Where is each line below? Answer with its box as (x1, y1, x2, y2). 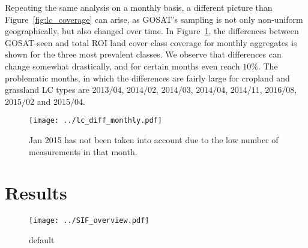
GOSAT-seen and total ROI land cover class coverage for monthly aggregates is (5, 36, 297, 49)
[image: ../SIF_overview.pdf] (29, 216, 149, 225)
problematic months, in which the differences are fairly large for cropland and (5, 71, 290, 84)
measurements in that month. (29, 145, 137, 158)
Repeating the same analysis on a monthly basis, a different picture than (5, 1, 273, 13)
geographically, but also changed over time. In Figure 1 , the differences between (5, 25, 299, 37)
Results (5, 180, 67, 205)
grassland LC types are (5, 83, 89, 96)
